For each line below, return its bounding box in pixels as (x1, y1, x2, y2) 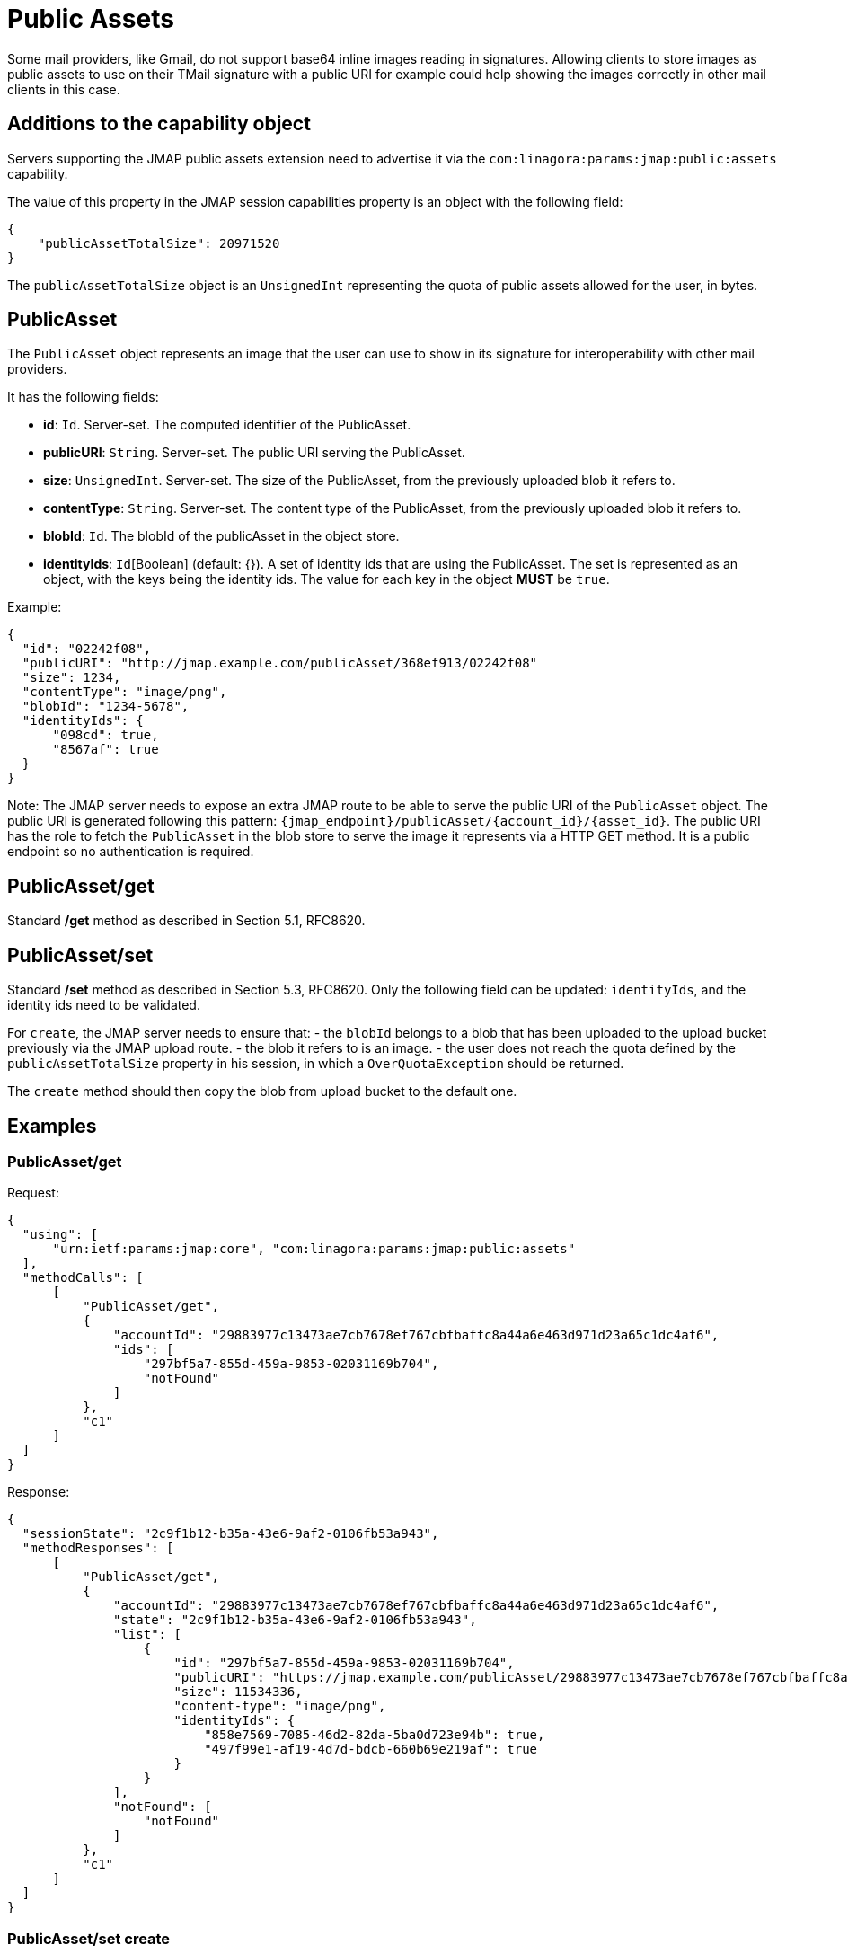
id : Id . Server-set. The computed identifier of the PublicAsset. (43, 417, 411, 433)
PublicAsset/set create (7, 1929, 171, 1948)
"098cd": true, (52, 728, 159, 743)
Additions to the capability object (7, 112, 311, 136)
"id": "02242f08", (22, 641, 152, 657)
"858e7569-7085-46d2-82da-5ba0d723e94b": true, (204, 1728, 545, 1743)
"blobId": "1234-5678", (22, 699, 190, 714)
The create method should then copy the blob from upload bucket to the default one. (7, 1083, 517, 1100)
